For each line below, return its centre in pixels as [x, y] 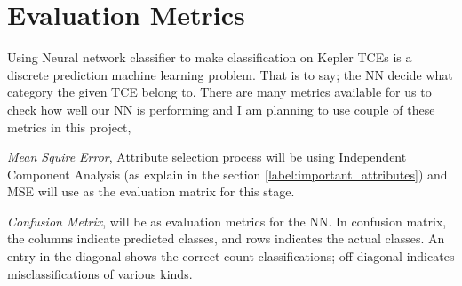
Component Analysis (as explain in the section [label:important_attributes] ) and [227, 174]
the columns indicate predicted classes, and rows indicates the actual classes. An [226, 238]
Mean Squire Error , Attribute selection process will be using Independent [207, 157]
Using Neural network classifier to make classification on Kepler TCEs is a [210, 57]
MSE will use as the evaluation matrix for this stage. [151, 191]
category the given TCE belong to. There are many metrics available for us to [219, 92]
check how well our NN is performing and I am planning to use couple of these [221, 109]
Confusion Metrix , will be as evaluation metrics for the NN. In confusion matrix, [227, 221]
